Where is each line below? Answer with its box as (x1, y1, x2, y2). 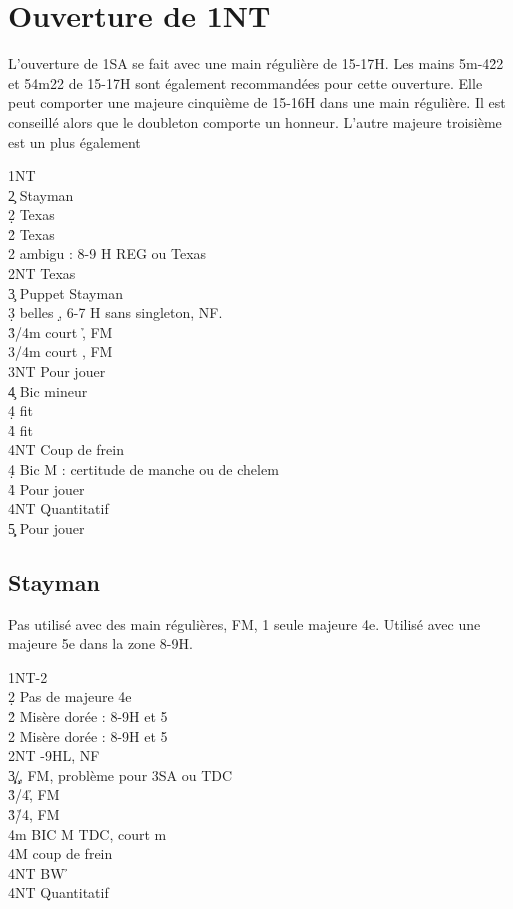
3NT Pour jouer (8, 361, 106, 382)
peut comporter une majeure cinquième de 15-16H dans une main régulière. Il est (8, 92, 506, 113)
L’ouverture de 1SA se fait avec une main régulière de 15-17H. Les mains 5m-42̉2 (8, 53, 504, 74)
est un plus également (8, 131, 141, 152)
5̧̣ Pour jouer (8, 517, 85, 538)
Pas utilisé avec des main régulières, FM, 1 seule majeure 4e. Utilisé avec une (8, 613, 481, 634)
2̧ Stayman (8, 184, 74, 205)
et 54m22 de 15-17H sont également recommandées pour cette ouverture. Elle (8, 72, 483, 93)
